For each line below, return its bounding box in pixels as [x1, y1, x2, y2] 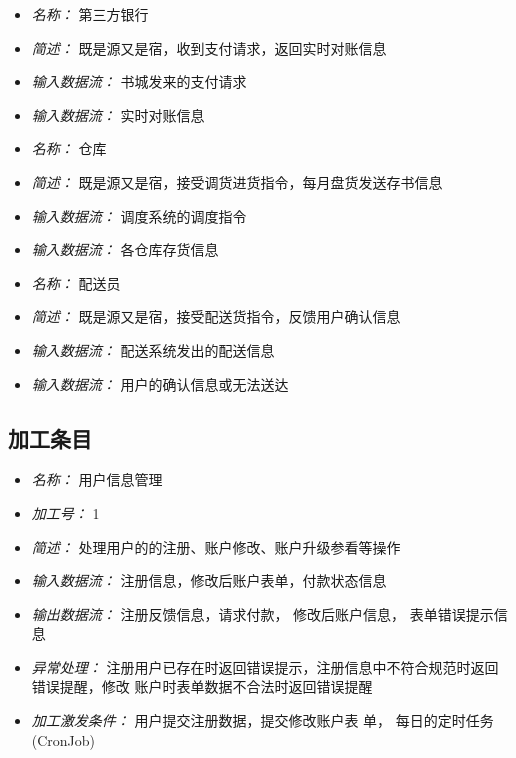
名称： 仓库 [31, 138, 107, 159]
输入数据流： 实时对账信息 [31, 104, 205, 125]
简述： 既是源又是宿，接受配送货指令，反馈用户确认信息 [31, 306, 401, 327]
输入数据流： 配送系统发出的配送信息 [31, 339, 275, 360]
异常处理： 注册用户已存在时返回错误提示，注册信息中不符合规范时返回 [31, 656, 499, 677]
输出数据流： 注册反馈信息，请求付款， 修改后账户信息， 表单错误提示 [31, 603, 494, 624]
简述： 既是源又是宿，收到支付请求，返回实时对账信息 [31, 37, 387, 58]
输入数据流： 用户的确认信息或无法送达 [31, 373, 289, 394]
